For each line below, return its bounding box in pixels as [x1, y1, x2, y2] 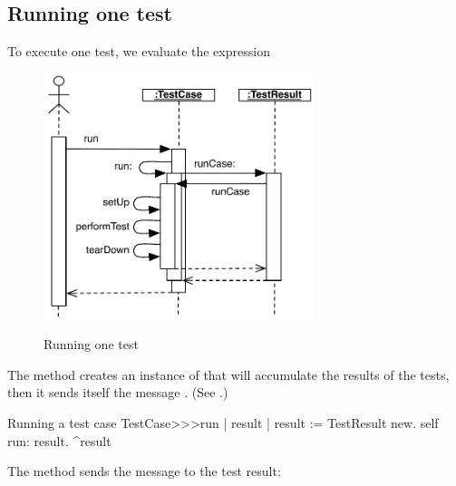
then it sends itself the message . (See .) [7, 383, 228, 402]
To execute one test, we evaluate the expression [7, 42, 270, 61]
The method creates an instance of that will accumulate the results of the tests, [7, 364, 450, 384]
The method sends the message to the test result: [7, 462, 281, 481]
